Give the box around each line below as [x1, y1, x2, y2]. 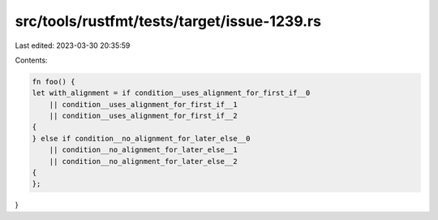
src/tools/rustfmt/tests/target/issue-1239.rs [15, 12, 322, 30]
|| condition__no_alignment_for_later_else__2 [49, 157, 238, 166]
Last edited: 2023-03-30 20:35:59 [15, 41, 131, 50]
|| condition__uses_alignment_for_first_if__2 [49, 111, 238, 121]
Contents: [15, 55, 48, 65]
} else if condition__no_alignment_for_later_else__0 [32, 134, 251, 143]
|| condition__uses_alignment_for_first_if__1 [49, 100, 238, 109]
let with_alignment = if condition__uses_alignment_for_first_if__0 [32, 88, 311, 97]
